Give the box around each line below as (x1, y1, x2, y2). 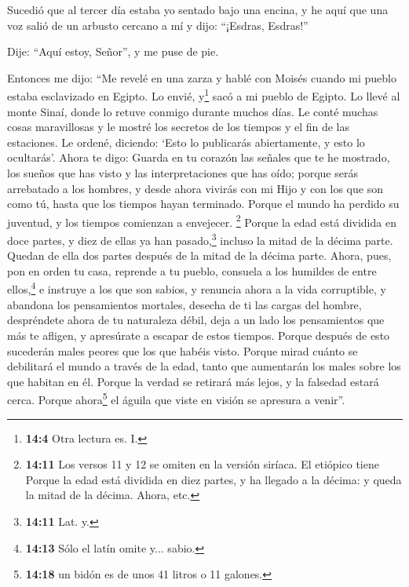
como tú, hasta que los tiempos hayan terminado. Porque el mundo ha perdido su (7, 195, 400, 212)
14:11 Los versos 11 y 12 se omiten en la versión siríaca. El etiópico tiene (25, 456, 379, 472)
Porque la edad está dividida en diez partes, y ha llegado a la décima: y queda (25, 471, 402, 487)
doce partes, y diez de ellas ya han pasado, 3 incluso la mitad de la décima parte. (7, 230, 393, 248)
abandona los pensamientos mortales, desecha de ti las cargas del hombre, (7, 296, 362, 312)
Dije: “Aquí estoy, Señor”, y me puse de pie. (7, 43, 219, 60)
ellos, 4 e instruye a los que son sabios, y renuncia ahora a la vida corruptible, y (7, 279, 386, 297)
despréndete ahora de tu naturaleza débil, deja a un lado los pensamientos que (7, 312, 385, 328)
